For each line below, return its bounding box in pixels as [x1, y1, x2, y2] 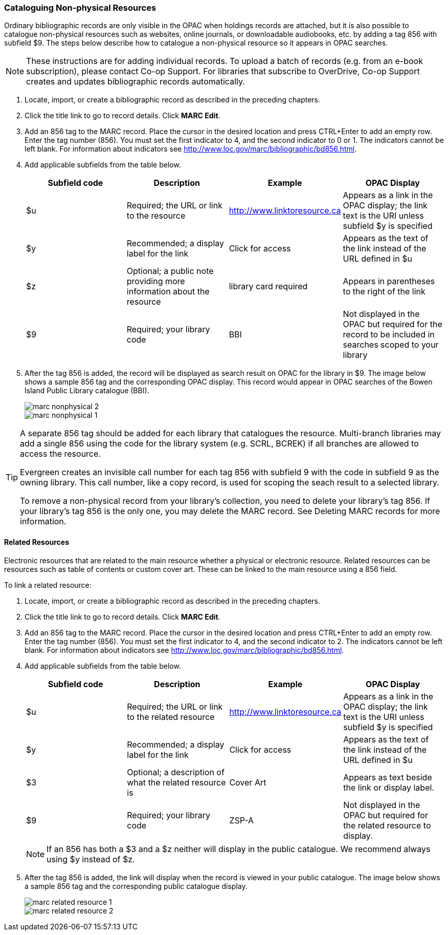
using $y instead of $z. [47, 854, 135, 864]
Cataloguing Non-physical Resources [4, 3, 156, 13]
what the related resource [127, 777, 226, 788]
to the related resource [127, 711, 215, 722]
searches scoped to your [343, 339, 439, 350]
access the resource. [20, 449, 101, 459]
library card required [229, 281, 308, 292]
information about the [126, 286, 210, 297]
